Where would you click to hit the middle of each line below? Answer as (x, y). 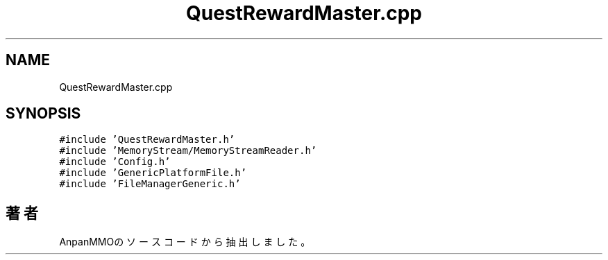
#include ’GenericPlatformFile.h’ (153, 173)
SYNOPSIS (43, 114)
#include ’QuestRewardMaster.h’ (147, 140)
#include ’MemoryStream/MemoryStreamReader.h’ (188, 151)
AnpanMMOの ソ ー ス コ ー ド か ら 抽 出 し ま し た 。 (185, 242)
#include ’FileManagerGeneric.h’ (150, 184)
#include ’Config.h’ (115, 162)
